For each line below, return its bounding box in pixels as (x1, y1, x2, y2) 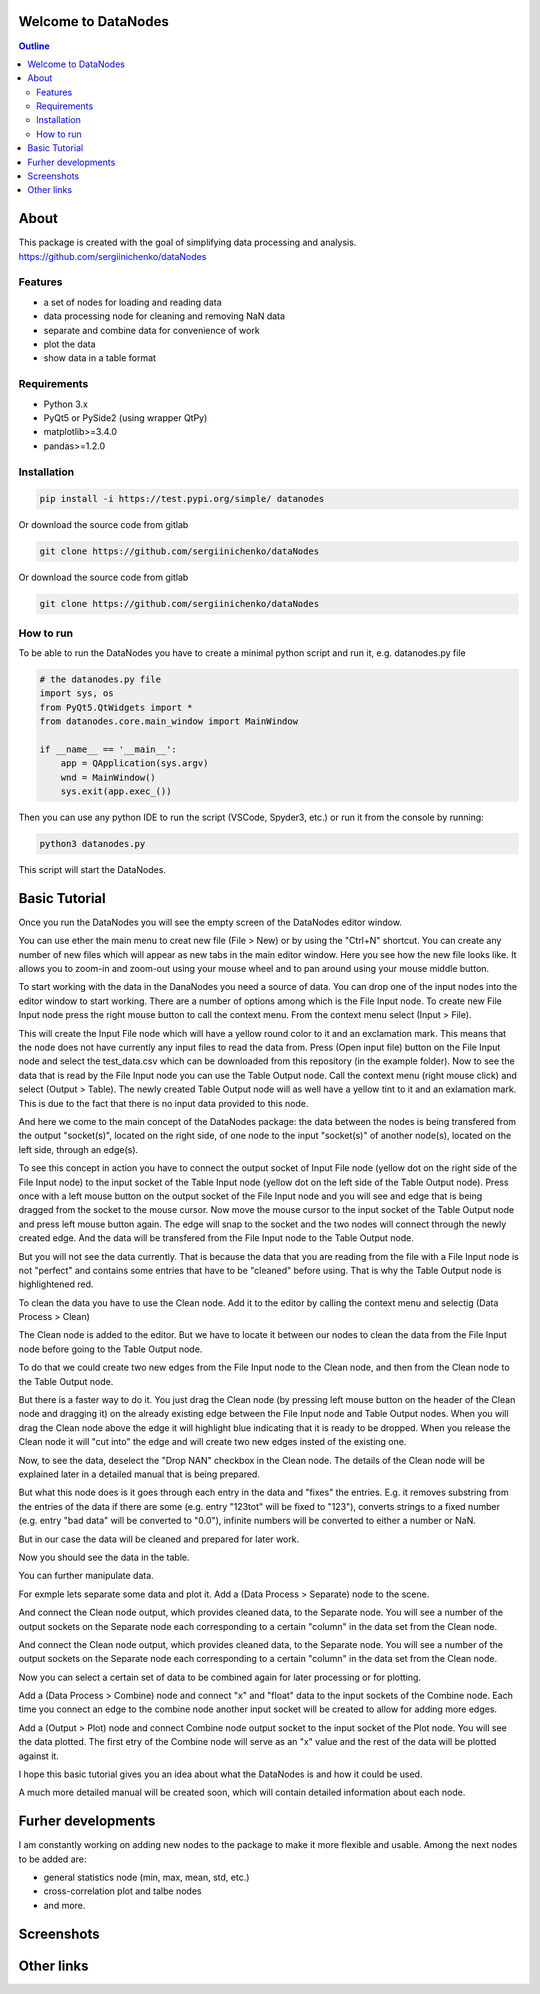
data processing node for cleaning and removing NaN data (43, 310, 285, 322)
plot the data (43, 338, 96, 350)
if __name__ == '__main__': (39, 743, 177, 755)
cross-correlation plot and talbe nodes (43, 1885, 202, 1897)
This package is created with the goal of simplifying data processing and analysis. (18, 236, 357, 249)
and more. (43, 1899, 86, 1911)
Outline (18, 40, 50, 52)
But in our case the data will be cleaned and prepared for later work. (18, 1533, 300, 1545)
